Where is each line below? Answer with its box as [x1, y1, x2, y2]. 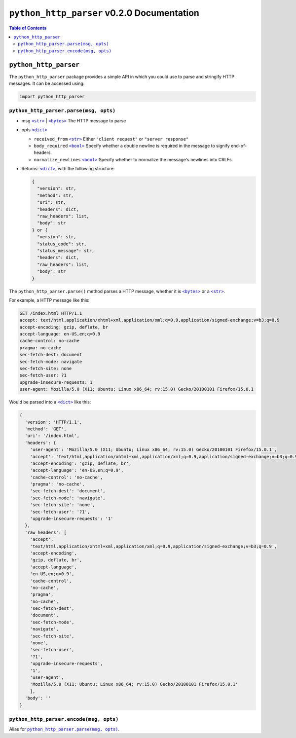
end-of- [231, 143, 247, 148]
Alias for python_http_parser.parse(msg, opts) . [9, 726, 120, 732]
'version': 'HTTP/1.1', [25, 419, 82, 425]
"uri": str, [37, 200, 66, 205]
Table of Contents [9, 25, 47, 31]
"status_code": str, [37, 241, 87, 247]
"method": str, [37, 192, 74, 198]
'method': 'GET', [25, 426, 67, 432]
